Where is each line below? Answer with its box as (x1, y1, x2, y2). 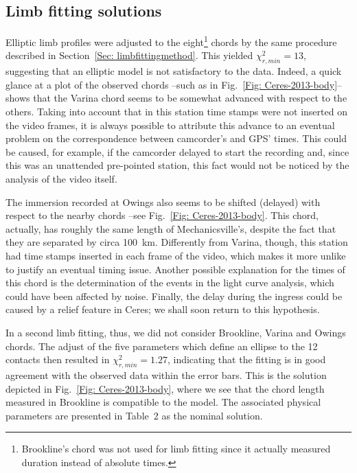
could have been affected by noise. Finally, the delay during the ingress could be (5, 288, 343, 303)
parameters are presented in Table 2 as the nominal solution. (5, 408, 263, 422)
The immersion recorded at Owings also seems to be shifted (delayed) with (5, 194, 321, 209)
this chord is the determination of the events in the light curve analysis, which (5, 275, 334, 290)
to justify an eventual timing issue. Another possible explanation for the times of (5, 262, 345, 276)
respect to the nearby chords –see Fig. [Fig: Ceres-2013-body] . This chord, (5, 208, 319, 222)
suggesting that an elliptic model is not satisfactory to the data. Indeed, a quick (5, 64, 342, 78)
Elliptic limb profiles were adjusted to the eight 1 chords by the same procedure (5, 33, 337, 49)
